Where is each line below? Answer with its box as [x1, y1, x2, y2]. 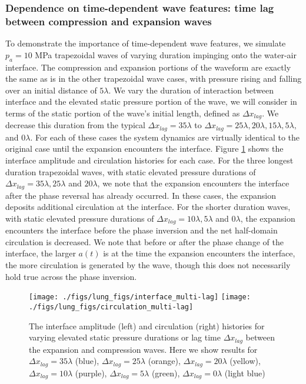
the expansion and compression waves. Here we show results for [29, 343, 258, 355]
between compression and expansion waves [5, 14, 212, 28]
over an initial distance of [5, 84, 97, 96]
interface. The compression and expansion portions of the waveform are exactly [5, 61, 291, 73]
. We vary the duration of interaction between [108, 84, 274, 96]
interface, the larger [5, 247, 76, 259]
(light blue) [224, 366, 265, 379]
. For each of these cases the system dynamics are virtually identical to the [30, 131, 300, 143]
